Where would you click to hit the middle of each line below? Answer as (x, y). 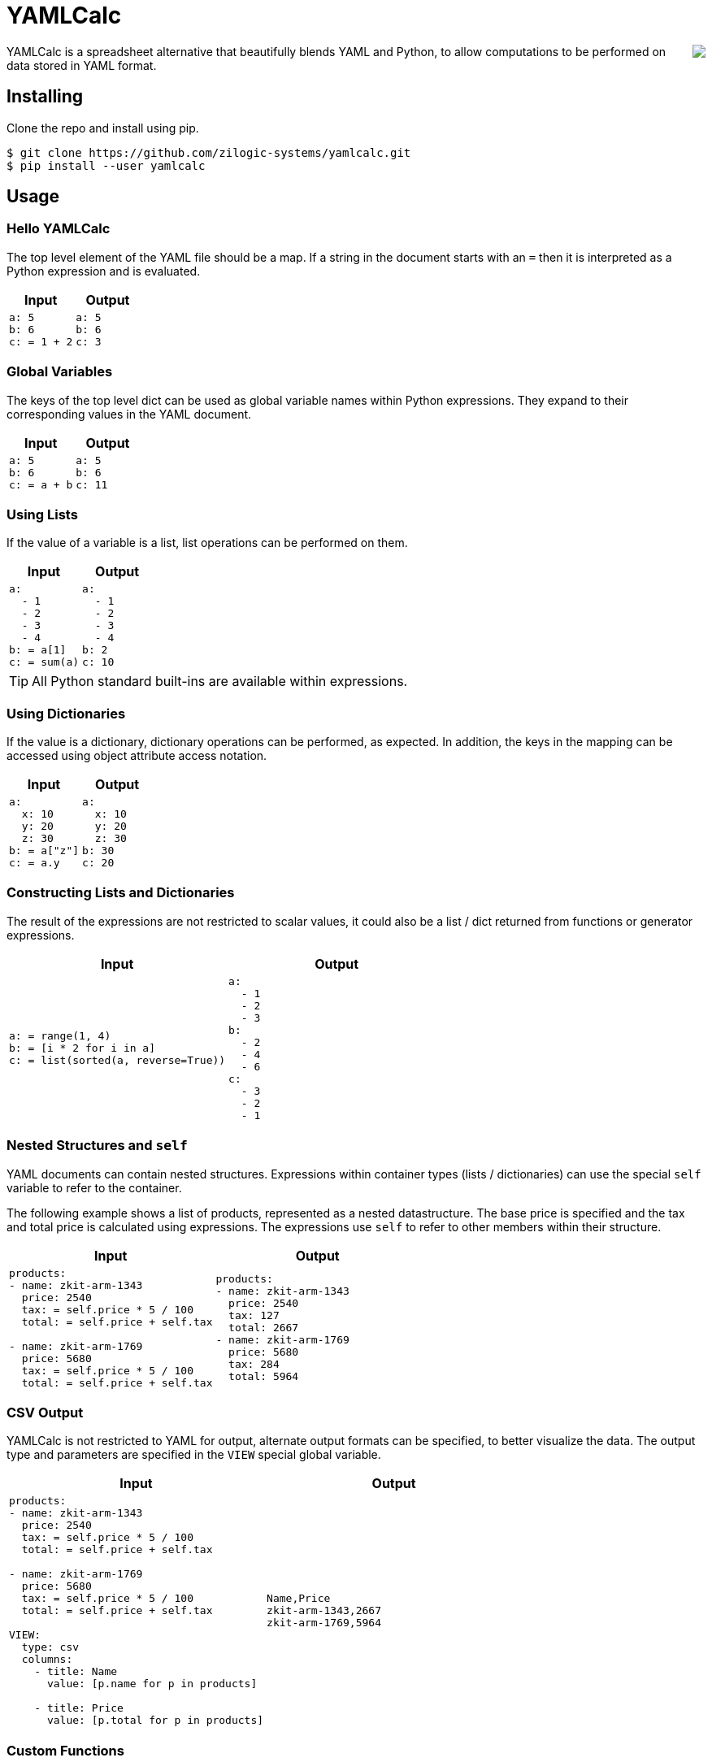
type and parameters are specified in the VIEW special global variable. (194, 1455)
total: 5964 (264, 1377)
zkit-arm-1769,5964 (324, 1623)
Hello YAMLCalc (59, 229)
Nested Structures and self (97, 1146)
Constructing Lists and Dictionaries (121, 893)
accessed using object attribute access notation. (137, 756)
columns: (47, 1660)
